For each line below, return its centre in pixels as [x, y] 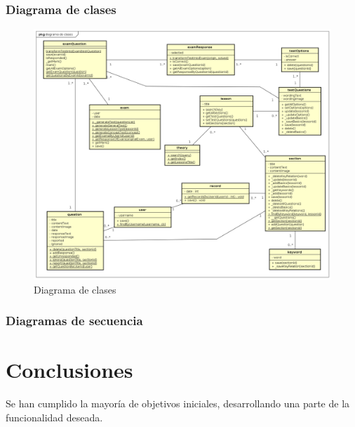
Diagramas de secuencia [74, 321]
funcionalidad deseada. [54, 417]
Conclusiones [69, 370]
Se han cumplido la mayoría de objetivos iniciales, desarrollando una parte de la [178, 403]
